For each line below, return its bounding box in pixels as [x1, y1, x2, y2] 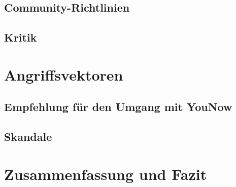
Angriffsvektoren [4, 64, 123, 85]
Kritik [4, 29, 37, 45]
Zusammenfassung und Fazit [4, 163, 207, 184]
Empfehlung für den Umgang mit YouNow [4, 99, 232, 115]
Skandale [4, 129, 52, 144]
